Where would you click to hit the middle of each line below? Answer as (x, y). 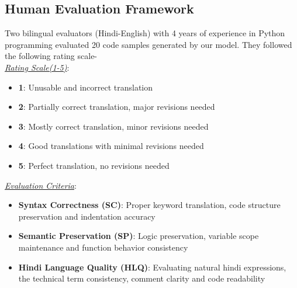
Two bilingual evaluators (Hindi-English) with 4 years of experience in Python (145, 33)
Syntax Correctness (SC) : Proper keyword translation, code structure (149, 205)
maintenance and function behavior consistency (103, 247)
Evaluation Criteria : (41, 185)
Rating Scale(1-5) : (37, 67)
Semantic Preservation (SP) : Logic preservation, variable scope (139, 236)
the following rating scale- (51, 56)
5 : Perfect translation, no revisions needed (94, 165)
